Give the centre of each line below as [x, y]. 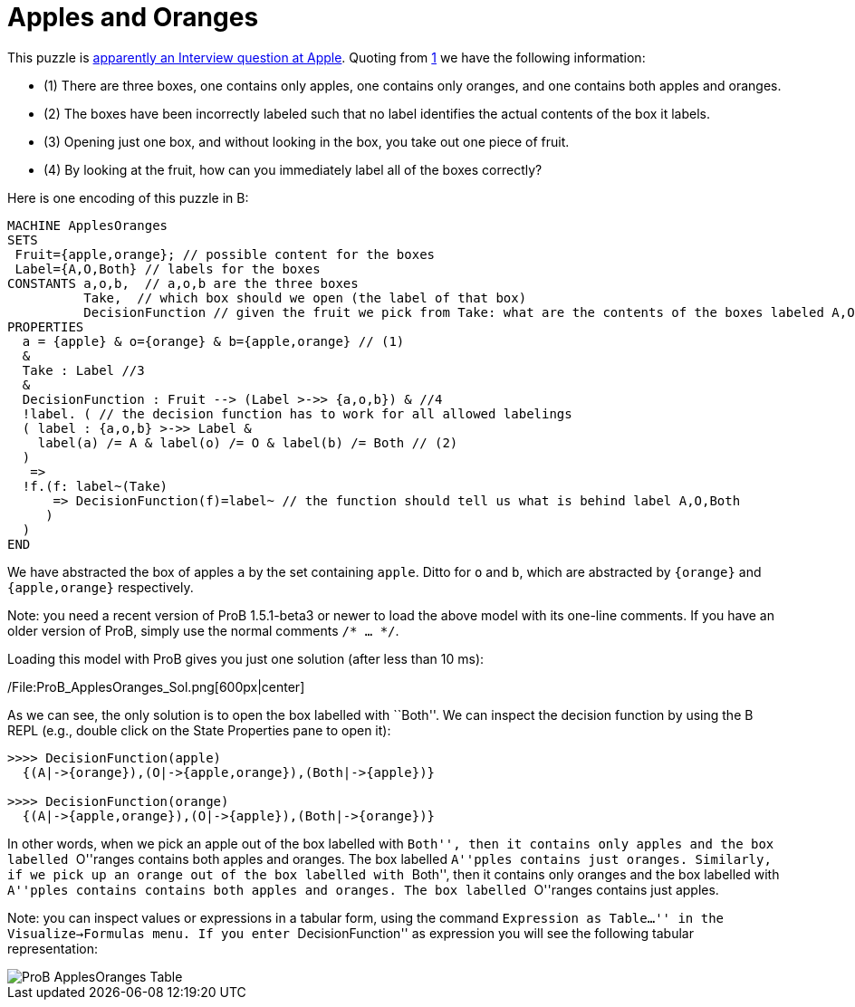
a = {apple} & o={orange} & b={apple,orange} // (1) [213, 341]
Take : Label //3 [83, 370]
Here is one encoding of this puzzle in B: [128, 197]
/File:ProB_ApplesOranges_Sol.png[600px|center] [156, 686]
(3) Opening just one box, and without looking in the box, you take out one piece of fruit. [307, 141]
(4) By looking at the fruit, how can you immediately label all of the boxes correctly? [293, 169]
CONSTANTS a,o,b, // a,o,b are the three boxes [183, 283]
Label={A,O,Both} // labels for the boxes [168, 269]
